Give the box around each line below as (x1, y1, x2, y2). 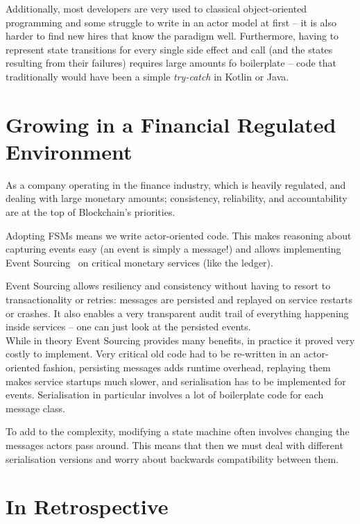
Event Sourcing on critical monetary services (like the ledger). (6, 255, 273, 269)
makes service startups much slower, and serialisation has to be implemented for (6, 373, 346, 388)
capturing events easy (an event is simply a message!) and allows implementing (6, 242, 341, 256)
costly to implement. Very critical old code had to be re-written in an (6, 346, 301, 361)
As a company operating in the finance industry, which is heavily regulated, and (6, 177, 346, 192)
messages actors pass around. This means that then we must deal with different (6, 437, 343, 452)
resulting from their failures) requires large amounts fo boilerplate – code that (6, 56, 337, 70)
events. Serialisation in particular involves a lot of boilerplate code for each (6, 387, 324, 402)
